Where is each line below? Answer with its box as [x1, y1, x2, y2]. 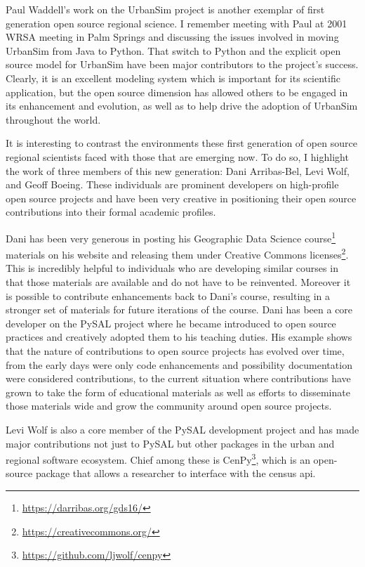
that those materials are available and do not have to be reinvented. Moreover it [6, 275, 351, 289]
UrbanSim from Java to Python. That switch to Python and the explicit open [6, 43, 341, 58]
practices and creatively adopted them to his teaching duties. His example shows [6, 330, 352, 344]
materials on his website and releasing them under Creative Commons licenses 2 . [6, 245, 349, 261]
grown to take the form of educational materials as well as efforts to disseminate [6, 384, 350, 399]
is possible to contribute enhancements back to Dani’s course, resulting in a [6, 288, 331, 303]
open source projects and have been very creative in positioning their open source [6, 190, 357, 205]
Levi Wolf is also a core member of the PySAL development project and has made [6, 422, 359, 436]
